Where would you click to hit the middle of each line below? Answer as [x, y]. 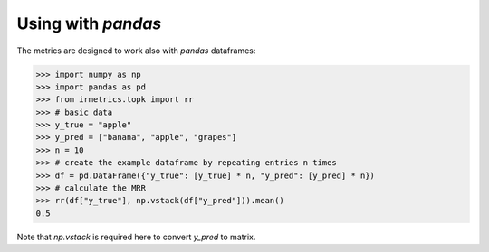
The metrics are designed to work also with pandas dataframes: [136, 51]
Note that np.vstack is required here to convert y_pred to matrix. [136, 237]
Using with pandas [89, 23]
